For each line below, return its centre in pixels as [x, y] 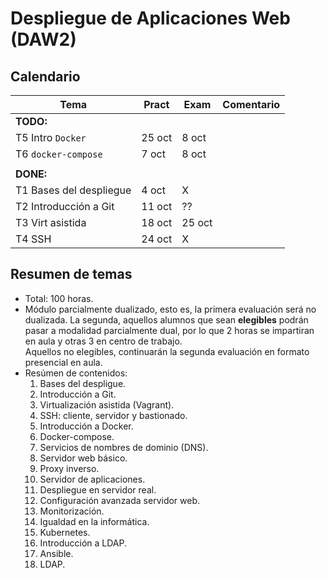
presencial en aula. [63, 362]
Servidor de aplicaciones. [92, 479]
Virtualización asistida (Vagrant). [107, 404]
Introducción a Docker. [86, 426]
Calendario [45, 76]
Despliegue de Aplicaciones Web [150, 18]
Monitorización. [72, 511]
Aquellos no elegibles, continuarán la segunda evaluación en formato [167, 351]
